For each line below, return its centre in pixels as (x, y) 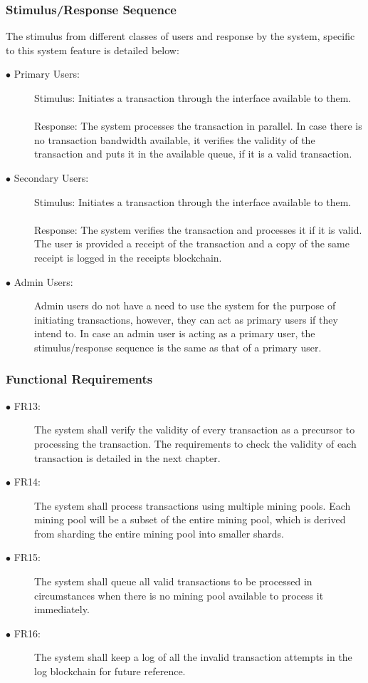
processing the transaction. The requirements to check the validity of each (195, 443)
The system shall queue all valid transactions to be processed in (173, 581)
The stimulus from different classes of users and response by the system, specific (180, 36)
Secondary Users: (51, 177)
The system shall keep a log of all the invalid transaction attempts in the (193, 657)
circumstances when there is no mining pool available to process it (179, 595)
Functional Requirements (79, 379)
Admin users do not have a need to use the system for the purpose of (185, 305)
